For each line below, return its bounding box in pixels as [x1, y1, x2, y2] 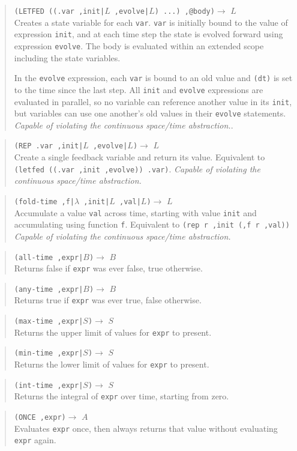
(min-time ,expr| [14, 349, 83, 358]
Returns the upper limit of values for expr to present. [14, 325, 212, 338]
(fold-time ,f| [14, 197, 75, 206]
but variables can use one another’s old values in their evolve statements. [14, 107, 286, 120]
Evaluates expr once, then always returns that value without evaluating [14, 422, 278, 434]
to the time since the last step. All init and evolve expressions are [14, 83, 263, 95]
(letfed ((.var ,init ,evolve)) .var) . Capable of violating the [14, 162, 260, 175]
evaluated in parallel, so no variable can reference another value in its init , [14, 95, 292, 107]
